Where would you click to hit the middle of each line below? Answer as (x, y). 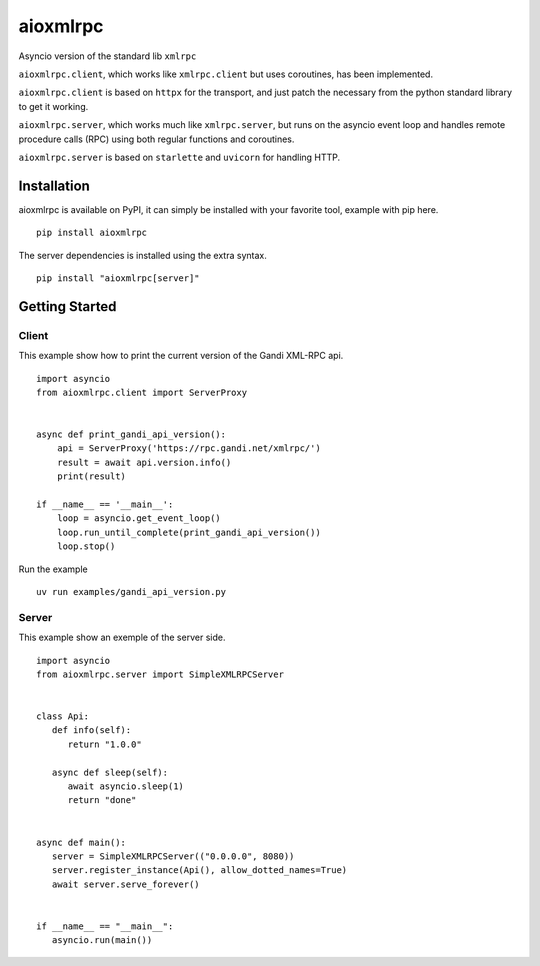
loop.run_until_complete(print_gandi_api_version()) (189, 532)
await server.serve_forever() (125, 884)
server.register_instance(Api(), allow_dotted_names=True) (199, 870)
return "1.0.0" (104, 744)
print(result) (91, 476)
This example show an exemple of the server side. (122, 637)
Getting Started (67, 306)
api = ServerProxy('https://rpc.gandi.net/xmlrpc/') (189, 448)
